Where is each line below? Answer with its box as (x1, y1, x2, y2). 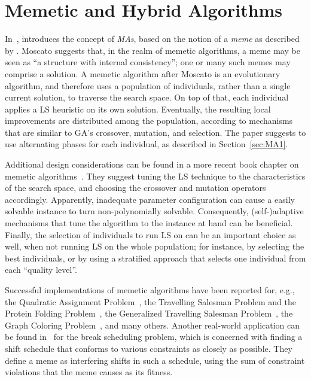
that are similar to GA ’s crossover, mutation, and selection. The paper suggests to (5, 126, 306, 138)
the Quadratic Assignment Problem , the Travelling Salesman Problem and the (5, 295, 296, 308)
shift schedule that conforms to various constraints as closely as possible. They (5, 342, 292, 354)
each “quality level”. (5, 263, 77, 276)
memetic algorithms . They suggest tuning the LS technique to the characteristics (5, 169, 306, 182)
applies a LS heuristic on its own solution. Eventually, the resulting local (5, 102, 271, 115)
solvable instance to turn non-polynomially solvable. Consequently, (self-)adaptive (5, 205, 304, 217)
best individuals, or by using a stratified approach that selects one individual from (5, 251, 306, 264)
